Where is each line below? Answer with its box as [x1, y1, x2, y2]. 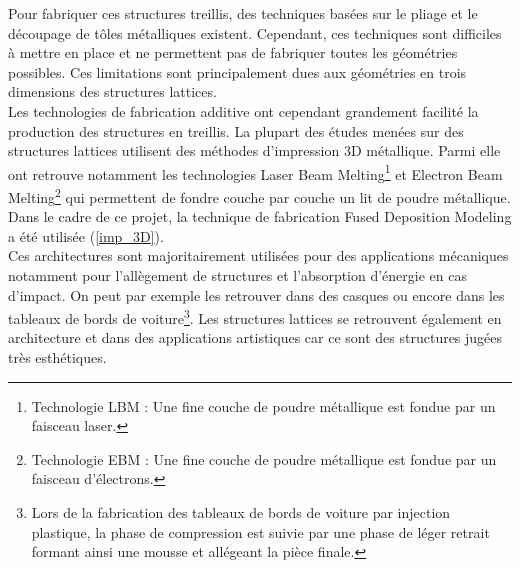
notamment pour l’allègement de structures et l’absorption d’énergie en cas [8, 265, 467, 286]
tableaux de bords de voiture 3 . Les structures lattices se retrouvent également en [8, 305, 502, 328]
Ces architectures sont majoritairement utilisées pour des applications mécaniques [8, 245, 509, 266]
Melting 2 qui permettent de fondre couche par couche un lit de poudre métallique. [8, 184, 511, 207]
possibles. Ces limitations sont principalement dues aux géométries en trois [8, 61, 467, 82]
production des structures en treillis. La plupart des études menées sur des [8, 120, 464, 141]
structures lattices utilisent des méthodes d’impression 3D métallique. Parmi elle [8, 140, 501, 161]
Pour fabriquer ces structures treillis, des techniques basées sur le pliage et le [8, 3, 478, 23]
